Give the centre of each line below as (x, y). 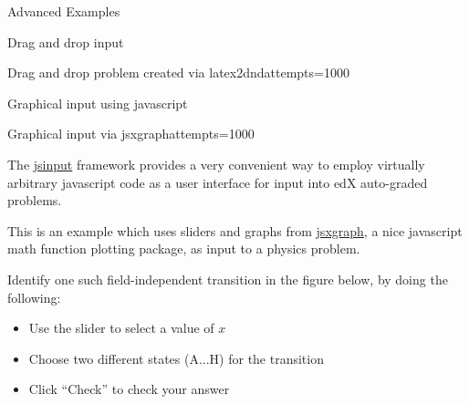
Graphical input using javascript (98, 103)
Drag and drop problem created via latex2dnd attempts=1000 (178, 73)
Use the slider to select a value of (121, 328)
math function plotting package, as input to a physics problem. (184, 249)
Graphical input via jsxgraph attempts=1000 (131, 134)
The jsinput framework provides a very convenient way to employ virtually (216, 164)
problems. (35, 200)
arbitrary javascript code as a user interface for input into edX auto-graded (218, 182)
